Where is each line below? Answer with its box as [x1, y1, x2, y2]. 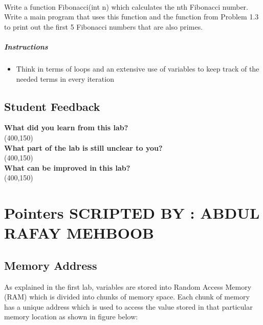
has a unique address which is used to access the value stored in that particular [4, 301, 253, 312]
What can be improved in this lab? [4, 162, 130, 173]
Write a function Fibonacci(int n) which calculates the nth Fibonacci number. [4, 1, 248, 12]
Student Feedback [4, 98, 100, 114]
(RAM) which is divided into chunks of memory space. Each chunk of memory [4, 291, 250, 302]
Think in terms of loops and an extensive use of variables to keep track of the [16, 63, 259, 74]
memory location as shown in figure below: [4, 311, 138, 322]
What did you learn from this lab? [4, 122, 128, 133]
